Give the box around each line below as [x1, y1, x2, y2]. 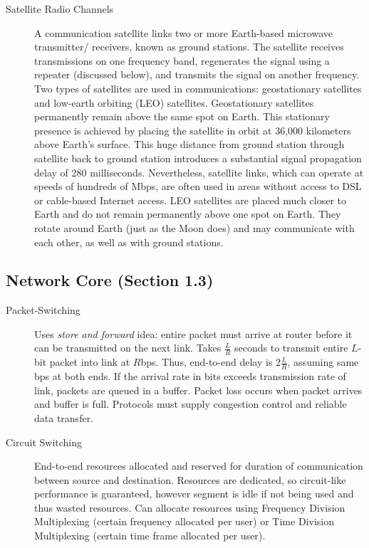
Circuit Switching [6, 434, 83, 449]
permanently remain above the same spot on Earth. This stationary [34, 109, 330, 124]
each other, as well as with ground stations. [34, 234, 224, 249]
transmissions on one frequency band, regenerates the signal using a [34, 53, 330, 68]
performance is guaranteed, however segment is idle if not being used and [34, 486, 354, 501]
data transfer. [34, 410, 94, 425]
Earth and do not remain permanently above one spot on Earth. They [34, 206, 341, 221]
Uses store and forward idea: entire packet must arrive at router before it [34, 326, 353, 341]
